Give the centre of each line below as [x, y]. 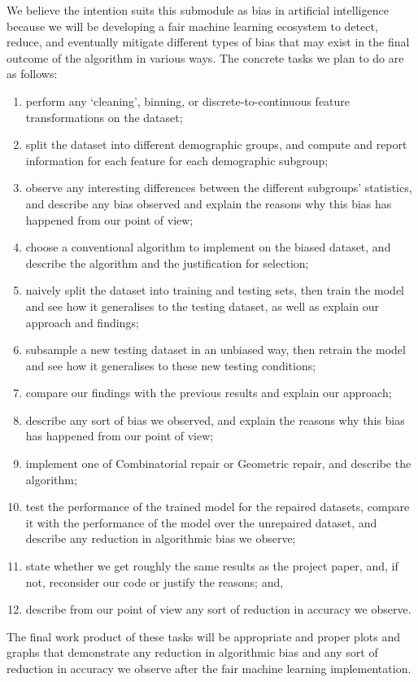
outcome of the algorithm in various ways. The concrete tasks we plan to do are [205, 57]
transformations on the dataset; [104, 117]
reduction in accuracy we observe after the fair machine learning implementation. [209, 668]
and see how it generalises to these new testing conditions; [171, 365]
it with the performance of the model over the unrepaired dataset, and [201, 522]
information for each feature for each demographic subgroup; [177, 160]
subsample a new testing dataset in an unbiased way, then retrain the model [216, 350]
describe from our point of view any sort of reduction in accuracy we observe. [218, 609]
